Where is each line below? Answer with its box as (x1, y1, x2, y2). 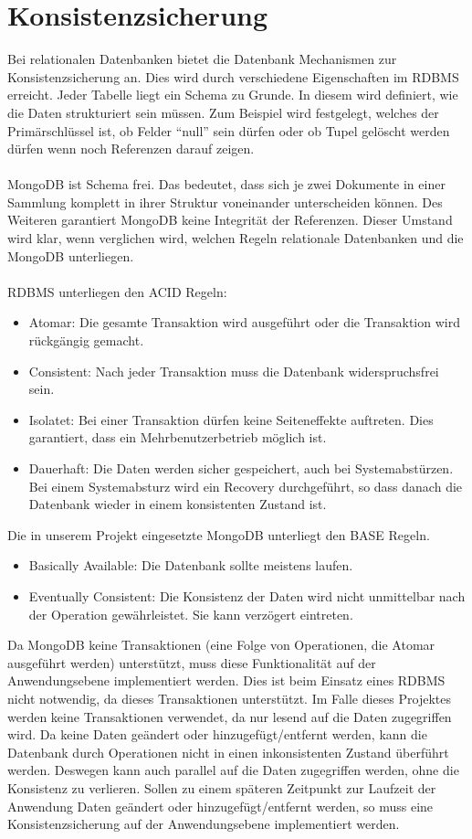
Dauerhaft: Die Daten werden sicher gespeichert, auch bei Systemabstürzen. (28, 459, 454, 477)
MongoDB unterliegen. (7, 246, 134, 265)
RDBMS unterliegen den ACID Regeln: (7, 281, 227, 301)
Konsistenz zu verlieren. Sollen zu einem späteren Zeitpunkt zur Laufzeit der (7, 778, 436, 797)
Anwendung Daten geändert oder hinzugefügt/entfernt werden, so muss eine (7, 796, 434, 815)
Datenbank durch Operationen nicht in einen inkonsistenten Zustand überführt (7, 742, 449, 761)
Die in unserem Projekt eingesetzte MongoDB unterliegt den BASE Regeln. (7, 525, 430, 544)
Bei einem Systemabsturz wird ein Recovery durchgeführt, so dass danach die (28, 476, 463, 495)
